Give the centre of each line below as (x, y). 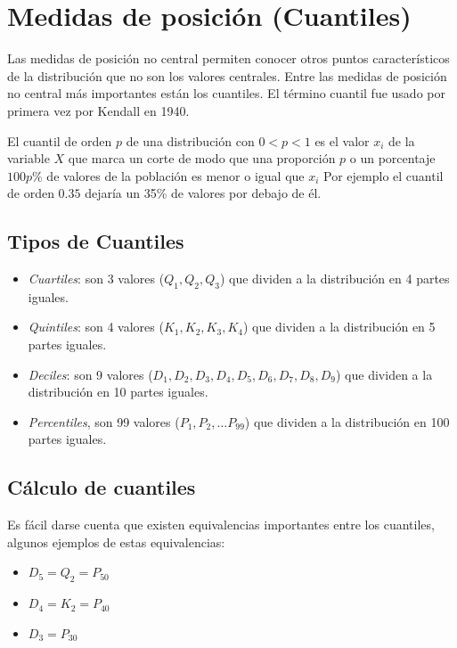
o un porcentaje (392, 158)
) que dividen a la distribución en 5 (339, 327)
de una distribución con (190, 140)
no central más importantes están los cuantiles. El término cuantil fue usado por (226, 93)
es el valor (342, 140)
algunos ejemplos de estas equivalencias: (116, 541)
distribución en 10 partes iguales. (118, 392)
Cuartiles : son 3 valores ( (96, 279)
